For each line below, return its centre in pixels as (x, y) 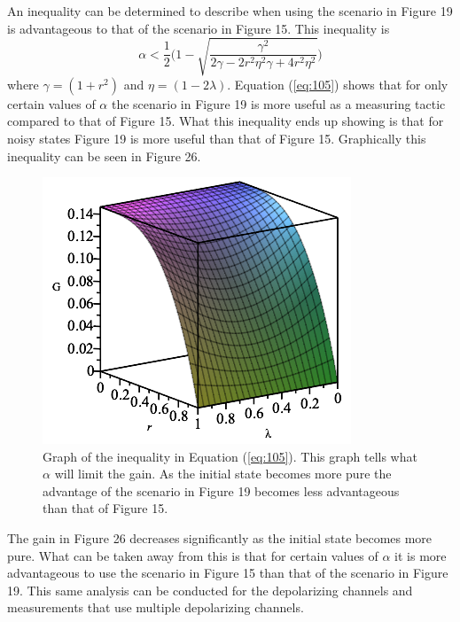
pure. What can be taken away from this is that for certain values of (193, 555)
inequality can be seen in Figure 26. (104, 155)
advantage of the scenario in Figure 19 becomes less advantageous (221, 490)
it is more (421, 555)
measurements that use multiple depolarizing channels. (156, 607)
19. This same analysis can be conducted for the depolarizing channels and (210, 590)
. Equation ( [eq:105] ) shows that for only (338, 84)
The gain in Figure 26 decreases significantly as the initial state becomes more (220, 538)
